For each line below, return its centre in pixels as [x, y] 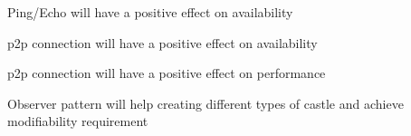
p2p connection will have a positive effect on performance [167, 73]
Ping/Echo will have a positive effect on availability [150, 12]
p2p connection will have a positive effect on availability [162, 42]
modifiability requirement [78, 121]
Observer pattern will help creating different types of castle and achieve [205, 103]
